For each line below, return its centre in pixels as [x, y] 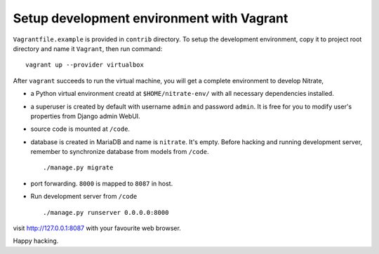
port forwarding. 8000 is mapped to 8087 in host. [102, 183]
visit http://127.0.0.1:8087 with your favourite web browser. [97, 228]
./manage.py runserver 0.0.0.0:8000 [106, 212]
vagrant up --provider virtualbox [85, 65]
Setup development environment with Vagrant [151, 18]
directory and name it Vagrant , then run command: [88, 48]
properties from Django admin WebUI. [85, 116]
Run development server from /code [84, 197]
